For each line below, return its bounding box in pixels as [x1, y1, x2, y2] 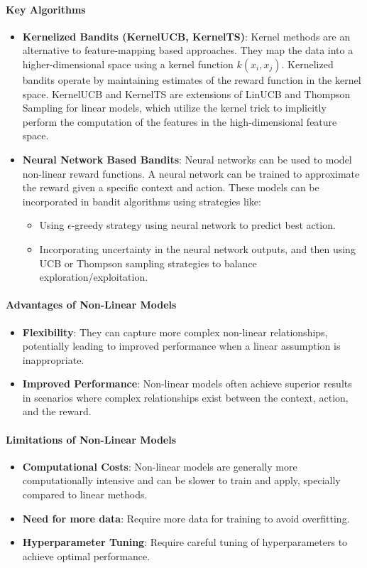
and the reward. [22, 404, 92, 419]
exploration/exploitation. [39, 269, 148, 284]
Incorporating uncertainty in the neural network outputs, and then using [39, 241, 356, 256]
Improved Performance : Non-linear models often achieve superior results [22, 376, 352, 391]
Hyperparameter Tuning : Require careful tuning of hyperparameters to [22, 535, 348, 550]
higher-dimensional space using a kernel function [22, 56, 234, 71]
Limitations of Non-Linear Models [6, 432, 177, 446]
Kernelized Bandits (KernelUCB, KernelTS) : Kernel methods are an [22, 28, 351, 43]
